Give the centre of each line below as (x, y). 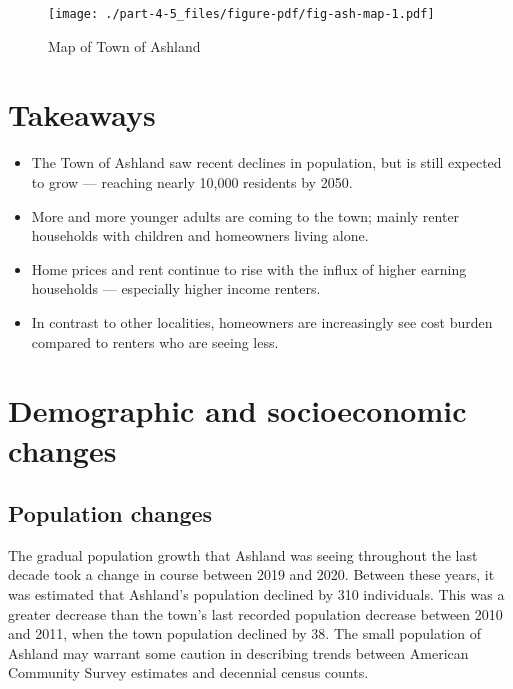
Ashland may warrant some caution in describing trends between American (238, 652)
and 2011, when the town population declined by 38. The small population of (245, 633)
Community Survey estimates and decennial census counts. (188, 672)
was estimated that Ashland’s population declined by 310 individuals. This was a (256, 594)
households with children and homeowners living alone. (200, 235)
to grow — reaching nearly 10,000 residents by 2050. (192, 181)
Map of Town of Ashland (124, 45)
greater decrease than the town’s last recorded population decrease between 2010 (255, 613)
